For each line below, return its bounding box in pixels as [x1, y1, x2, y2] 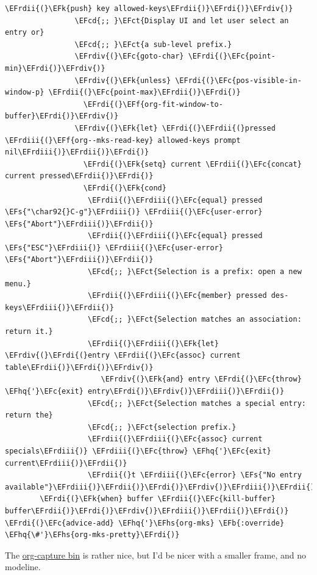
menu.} [5, 279, 31, 288]
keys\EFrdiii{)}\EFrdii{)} [5, 303, 114, 312]
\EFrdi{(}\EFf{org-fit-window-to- [83, 99, 223, 109]
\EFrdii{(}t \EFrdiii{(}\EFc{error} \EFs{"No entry [88, 471, 302, 480]
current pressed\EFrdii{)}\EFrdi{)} [5, 172, 154, 181]
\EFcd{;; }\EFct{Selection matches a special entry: [88, 399, 306, 408]
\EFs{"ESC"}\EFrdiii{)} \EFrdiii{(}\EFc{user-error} [5, 243, 223, 252]
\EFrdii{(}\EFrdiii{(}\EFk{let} [88, 339, 219, 348]
